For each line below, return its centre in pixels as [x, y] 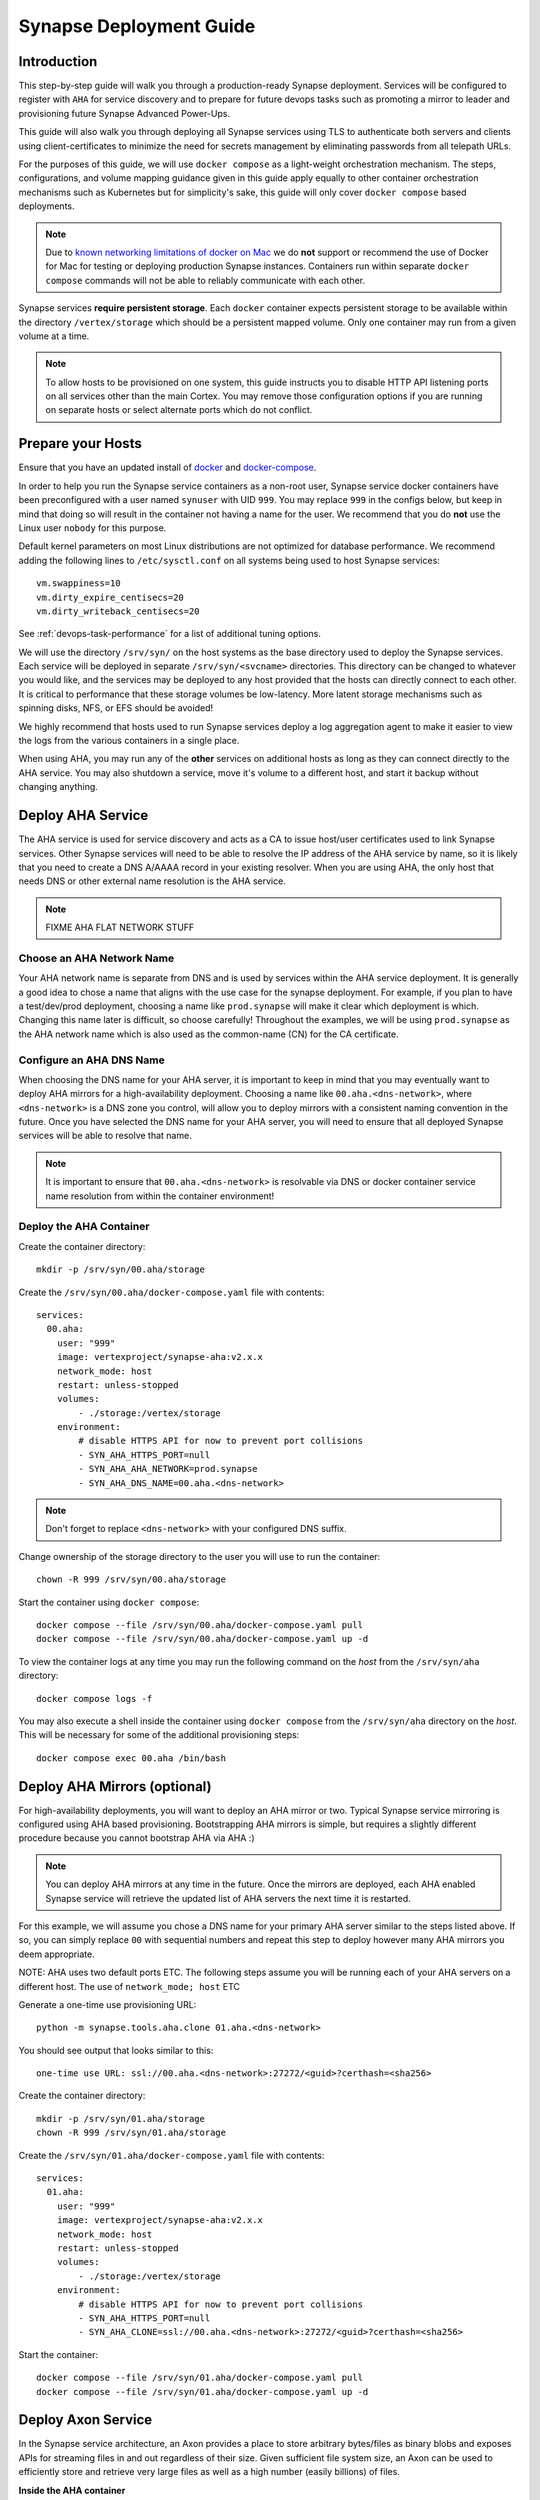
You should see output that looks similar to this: [116, 2050]
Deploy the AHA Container [84, 1227]
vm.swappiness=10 [78, 583]
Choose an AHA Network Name [96, 958]
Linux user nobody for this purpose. [92, 527]
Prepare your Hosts [80, 443]
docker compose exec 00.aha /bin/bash [131, 1758]
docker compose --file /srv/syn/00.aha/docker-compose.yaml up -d [202, 1639]
